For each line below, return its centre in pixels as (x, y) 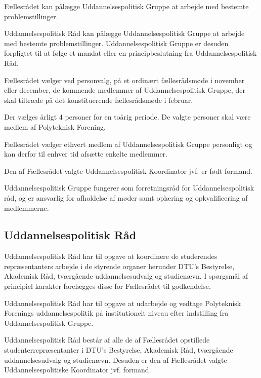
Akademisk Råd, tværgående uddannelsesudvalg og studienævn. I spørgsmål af (126, 276)
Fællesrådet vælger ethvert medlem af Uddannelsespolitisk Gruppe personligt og (128, 144)
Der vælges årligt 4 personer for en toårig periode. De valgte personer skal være (127, 117)
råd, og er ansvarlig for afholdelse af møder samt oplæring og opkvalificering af (126, 197)
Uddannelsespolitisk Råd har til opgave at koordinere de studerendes (111, 256)
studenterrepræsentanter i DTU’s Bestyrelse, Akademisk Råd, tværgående (119, 350)
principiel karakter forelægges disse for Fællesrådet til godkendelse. (107, 286)
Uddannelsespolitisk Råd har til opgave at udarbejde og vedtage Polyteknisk (123, 303)
